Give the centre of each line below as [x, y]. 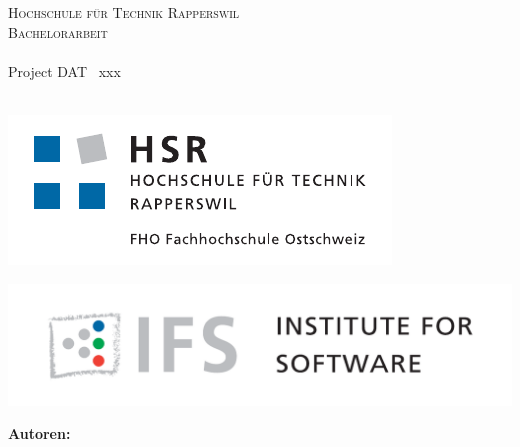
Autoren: [39, 433]
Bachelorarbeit [58, 31]
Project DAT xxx [64, 70]
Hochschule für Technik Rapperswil [124, 12]
